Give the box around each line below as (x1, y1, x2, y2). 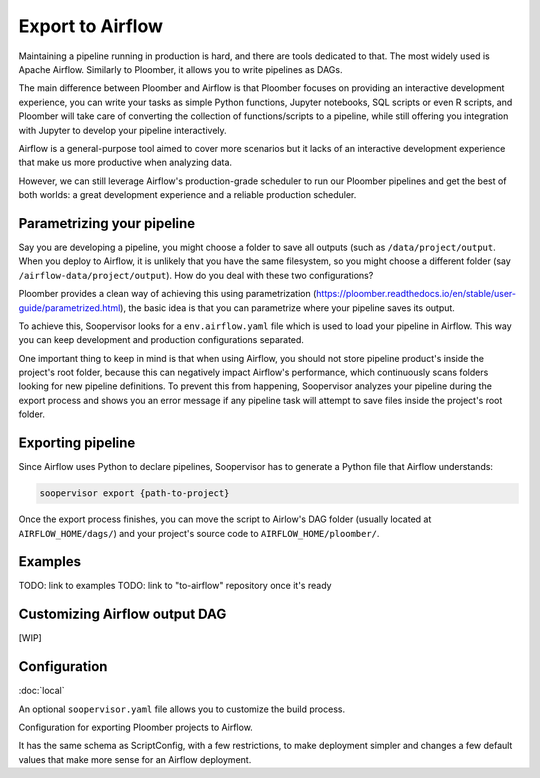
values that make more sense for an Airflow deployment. (18, 753, 252, 765)
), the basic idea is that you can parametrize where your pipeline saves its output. (120, 301, 455, 314)
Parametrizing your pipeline (18, 215, 196, 232)
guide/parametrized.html (18, 301, 121, 314)
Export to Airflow (18, 15, 164, 37)
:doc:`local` (18, 685, 65, 697)
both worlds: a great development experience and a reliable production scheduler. (18, 189, 357, 201)
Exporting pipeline (18, 435, 136, 452)
